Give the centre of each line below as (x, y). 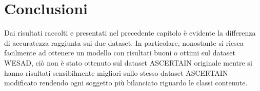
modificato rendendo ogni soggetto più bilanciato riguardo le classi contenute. (126, 83)
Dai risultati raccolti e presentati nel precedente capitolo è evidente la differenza (130, 33)
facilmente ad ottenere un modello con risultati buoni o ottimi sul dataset (120, 53)
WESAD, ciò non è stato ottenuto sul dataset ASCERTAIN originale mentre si (128, 62)
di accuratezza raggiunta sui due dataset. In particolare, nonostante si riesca (124, 42)
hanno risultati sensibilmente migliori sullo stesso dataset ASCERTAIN (116, 72)
